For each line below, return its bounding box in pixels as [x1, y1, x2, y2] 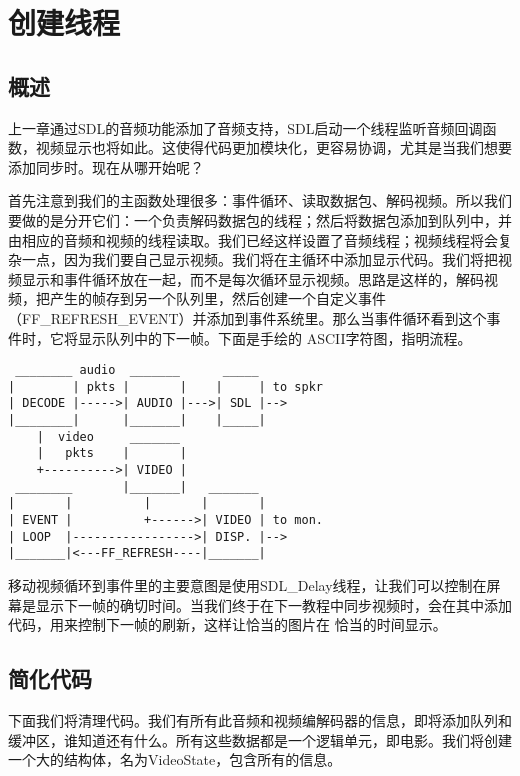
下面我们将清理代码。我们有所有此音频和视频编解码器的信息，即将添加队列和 [8, 709, 512, 730]
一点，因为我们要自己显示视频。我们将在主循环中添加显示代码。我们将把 [21, 249, 498, 270]
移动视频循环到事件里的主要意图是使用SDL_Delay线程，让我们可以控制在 [8, 574, 487, 595]
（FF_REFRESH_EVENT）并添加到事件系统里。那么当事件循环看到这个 [8, 307, 487, 328]
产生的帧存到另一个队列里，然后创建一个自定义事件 [49, 288, 386, 309]
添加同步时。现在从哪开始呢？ [8, 156, 204, 177]
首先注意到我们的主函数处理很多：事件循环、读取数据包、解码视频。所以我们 [8, 190, 512, 211]
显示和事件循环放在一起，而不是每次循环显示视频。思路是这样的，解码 [21, 268, 484, 289]
